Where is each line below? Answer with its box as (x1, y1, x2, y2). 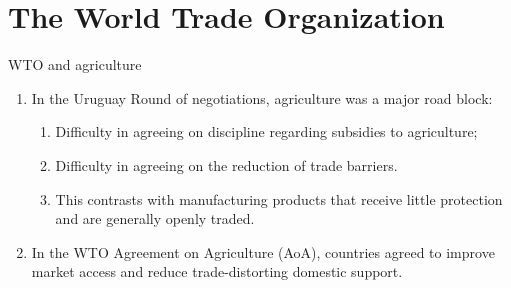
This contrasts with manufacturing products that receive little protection (55, 188, 503, 209)
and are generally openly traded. (55, 208, 255, 229)
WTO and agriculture (8, 54, 142, 75)
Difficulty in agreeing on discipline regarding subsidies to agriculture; (55, 121, 478, 142)
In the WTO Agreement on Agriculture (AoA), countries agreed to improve (31, 241, 495, 262)
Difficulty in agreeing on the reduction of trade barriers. (55, 154, 398, 175)
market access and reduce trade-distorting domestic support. (31, 261, 403, 282)
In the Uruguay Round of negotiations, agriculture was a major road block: (31, 87, 493, 108)
